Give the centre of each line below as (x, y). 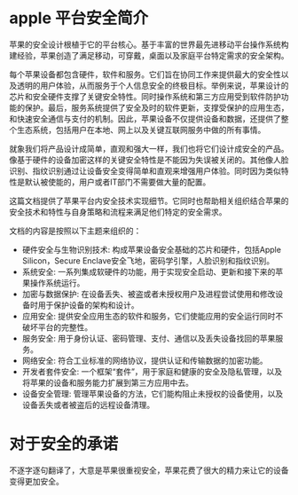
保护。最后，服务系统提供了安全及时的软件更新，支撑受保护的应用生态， (157, 107)
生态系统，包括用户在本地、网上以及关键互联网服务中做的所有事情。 (141, 130)
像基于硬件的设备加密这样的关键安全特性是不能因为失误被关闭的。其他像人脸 (149, 160)
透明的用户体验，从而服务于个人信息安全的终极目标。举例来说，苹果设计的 (153, 85)
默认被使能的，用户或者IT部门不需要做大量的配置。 (118, 182)
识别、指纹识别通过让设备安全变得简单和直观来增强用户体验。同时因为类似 (145, 170)
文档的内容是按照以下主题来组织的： (75, 231)
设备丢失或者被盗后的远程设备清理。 (88, 405)
